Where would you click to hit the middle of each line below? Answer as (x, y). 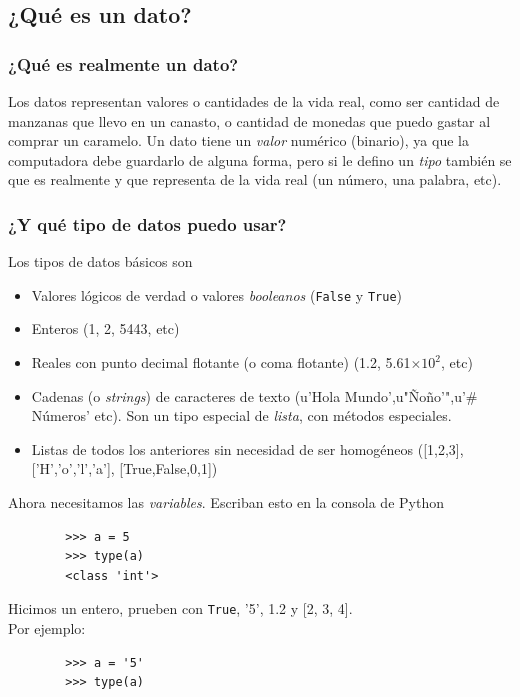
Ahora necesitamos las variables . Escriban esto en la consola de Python (226, 502)
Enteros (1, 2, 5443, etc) (105, 328)
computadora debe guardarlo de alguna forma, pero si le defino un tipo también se (260, 159)
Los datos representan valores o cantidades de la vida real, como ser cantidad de (254, 101)
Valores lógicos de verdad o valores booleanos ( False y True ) (216, 294)
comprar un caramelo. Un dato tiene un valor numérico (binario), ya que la (238, 140)
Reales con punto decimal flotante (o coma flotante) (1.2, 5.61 (221, 362)
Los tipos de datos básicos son (100, 261)
